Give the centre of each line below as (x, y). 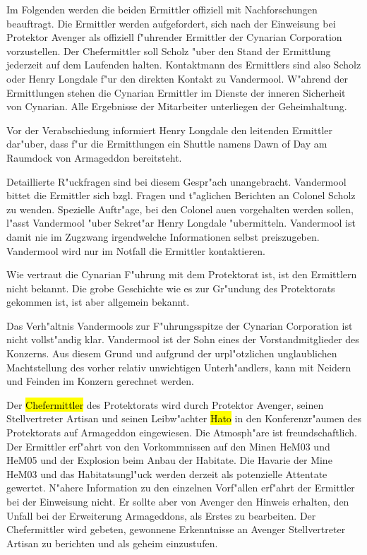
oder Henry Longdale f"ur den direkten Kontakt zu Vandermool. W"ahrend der (177, 78)
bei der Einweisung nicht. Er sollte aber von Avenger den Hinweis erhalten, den (178, 501)
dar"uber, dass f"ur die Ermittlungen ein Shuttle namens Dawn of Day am (167, 144)
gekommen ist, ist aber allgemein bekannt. (98, 302)
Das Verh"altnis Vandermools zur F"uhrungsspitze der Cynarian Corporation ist (180, 325)
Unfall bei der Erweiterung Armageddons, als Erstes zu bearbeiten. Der (161, 515)
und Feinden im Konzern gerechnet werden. (100, 381)
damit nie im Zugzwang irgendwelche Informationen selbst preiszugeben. (163, 236)
